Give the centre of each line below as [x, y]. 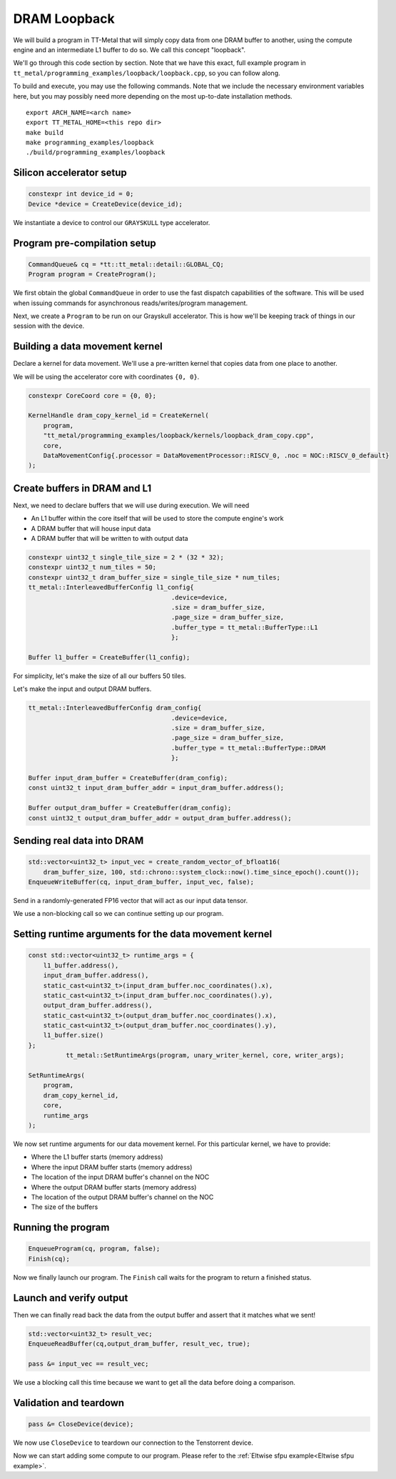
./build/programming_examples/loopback [96, 153]
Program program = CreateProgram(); [92, 274]
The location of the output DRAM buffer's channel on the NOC [122, 1197]
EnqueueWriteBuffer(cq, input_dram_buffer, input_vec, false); [141, 882]
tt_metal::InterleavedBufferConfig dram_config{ [115, 708]
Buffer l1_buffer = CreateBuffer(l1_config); [109, 657]
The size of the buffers [65, 1207]
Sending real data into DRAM [78, 841]
